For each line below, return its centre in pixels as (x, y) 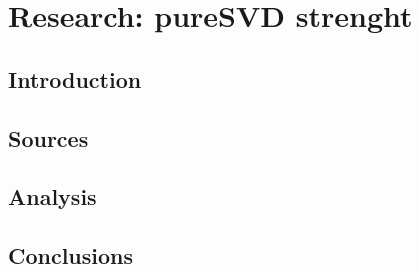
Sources (48, 137)
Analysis (52, 196)
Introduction (75, 78)
